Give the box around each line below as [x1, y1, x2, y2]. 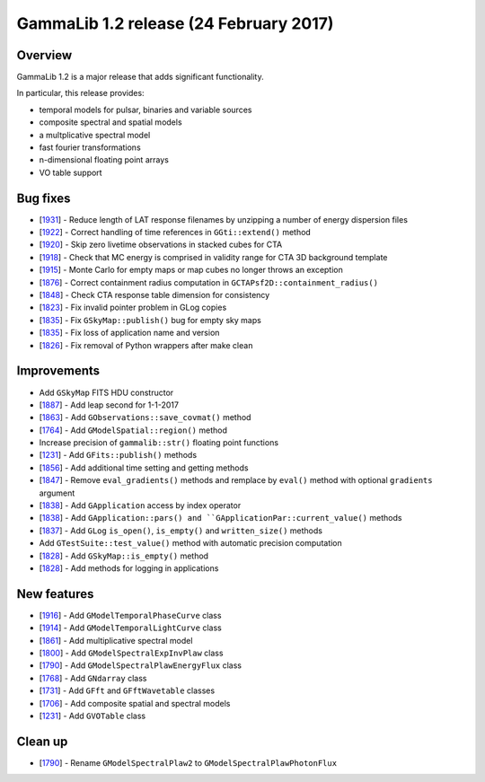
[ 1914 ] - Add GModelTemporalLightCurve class [39, 622, 222, 633]
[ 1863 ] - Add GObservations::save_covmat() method [39, 412, 251, 423]
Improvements [16, 364, 101, 379]
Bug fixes [16, 190, 71, 206]
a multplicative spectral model [39, 129, 151, 140]
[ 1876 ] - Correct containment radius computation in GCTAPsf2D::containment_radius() [39, 277, 379, 287]
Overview [16, 48, 73, 63]
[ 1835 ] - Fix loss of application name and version [39, 328, 220, 338]
